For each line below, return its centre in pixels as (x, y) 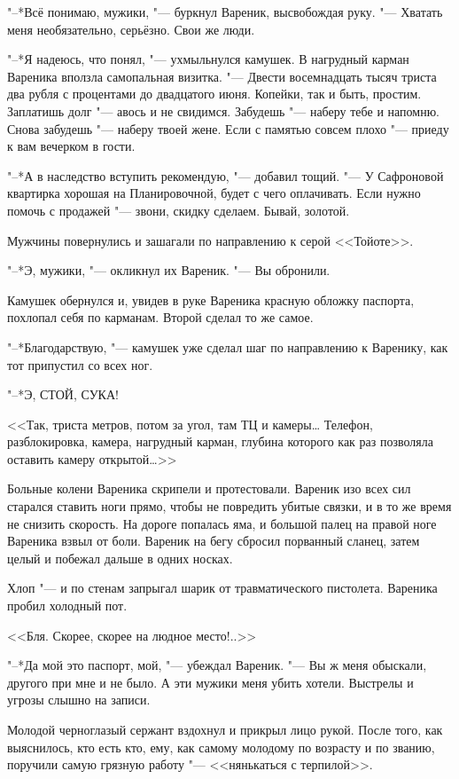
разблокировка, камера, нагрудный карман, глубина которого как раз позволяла (220, 441)
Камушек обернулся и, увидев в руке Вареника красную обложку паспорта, (211, 299)
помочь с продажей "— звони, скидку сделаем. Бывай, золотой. (179, 210)
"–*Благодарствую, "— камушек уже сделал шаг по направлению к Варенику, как (228, 346)
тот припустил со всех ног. (80, 364)
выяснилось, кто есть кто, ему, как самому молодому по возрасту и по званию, (221, 747)
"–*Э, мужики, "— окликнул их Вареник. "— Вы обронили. (169, 270)
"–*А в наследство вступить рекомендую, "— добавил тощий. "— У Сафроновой (226, 175)
